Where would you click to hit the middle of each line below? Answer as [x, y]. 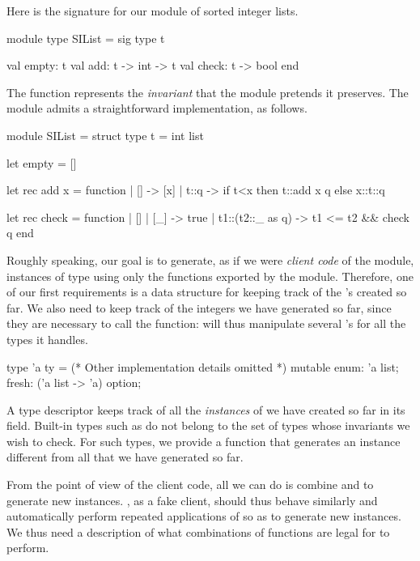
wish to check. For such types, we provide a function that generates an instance [204, 441]
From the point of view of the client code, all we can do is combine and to [190, 484]
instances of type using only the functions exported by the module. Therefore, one [210, 276]
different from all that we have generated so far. [125, 457]
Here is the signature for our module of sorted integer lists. [153, 11]
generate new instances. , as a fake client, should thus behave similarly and [192, 500]
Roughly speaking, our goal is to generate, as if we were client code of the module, [210, 259]
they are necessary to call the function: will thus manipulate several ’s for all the [206, 323]
